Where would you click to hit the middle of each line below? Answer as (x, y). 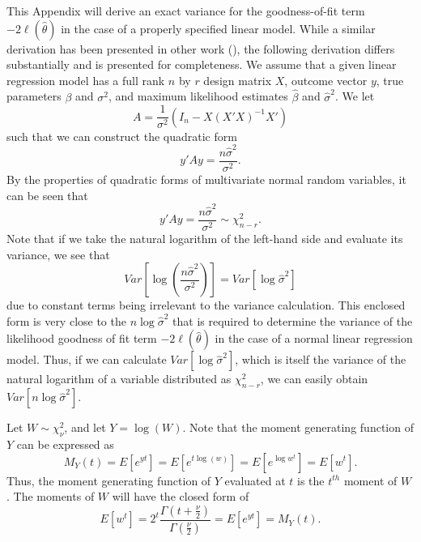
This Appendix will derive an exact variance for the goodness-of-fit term (186, 11)
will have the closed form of (181, 496)
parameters (34, 96)
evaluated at (255, 480)
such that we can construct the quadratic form (122, 136)
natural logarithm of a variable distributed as (119, 379)
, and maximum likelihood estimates (198, 96)
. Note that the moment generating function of (298, 427)
